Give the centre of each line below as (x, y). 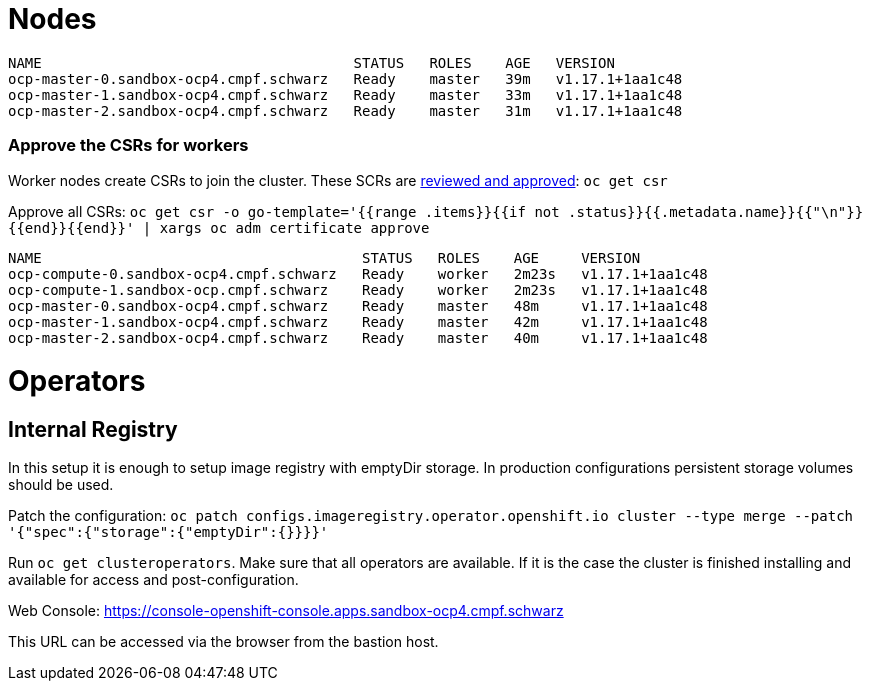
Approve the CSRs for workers (128, 145)
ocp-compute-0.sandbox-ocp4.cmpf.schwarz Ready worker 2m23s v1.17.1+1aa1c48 (358, 273)
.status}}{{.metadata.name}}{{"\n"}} (716, 211)
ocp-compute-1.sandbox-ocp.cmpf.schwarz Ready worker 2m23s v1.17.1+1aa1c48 (358, 289)
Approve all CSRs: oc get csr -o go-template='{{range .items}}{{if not (284, 211)
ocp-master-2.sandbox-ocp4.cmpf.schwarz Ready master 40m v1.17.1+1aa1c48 (358, 337)
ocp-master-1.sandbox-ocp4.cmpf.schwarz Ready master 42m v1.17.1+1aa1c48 (358, 321)
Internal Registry (93, 429)
